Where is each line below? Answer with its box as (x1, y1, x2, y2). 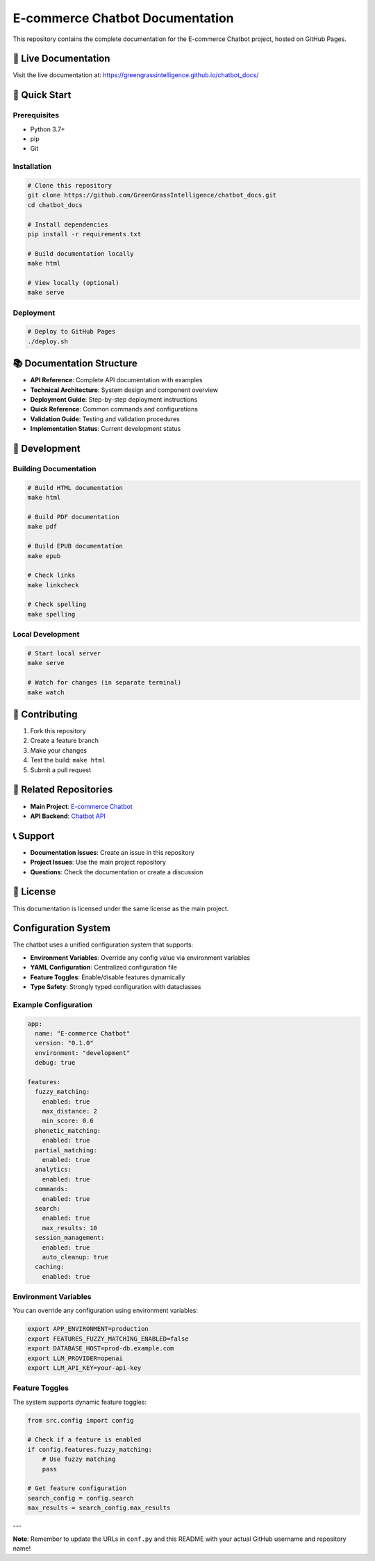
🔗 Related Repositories (12, 784, 113, 796)
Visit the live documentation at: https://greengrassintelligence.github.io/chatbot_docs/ (12, 71, 259, 79)
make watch (27, 688, 65, 696)
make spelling (27, 610, 76, 618)
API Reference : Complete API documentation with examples (30, 376, 203, 384)
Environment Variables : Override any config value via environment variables (30, 953, 250, 962)
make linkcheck (27, 581, 79, 589)
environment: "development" (35, 1049, 131, 1056)
